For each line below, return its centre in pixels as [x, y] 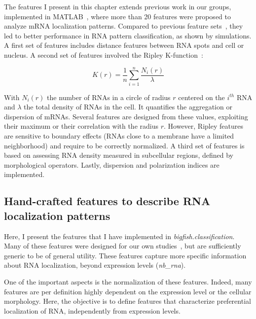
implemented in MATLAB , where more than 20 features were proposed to [117, 16]
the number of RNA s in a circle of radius [109, 97]
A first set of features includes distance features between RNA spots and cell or [124, 45]
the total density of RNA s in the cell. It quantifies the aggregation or [128, 107]
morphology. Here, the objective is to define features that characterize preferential [128, 301]
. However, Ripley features [203, 126]
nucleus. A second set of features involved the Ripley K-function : [104, 54]
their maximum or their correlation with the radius [81, 126]
